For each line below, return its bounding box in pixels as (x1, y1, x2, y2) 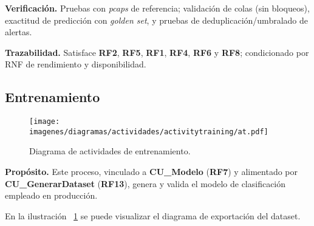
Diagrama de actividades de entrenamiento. (29, 145, 191, 157)
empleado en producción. (5, 189, 98, 202)
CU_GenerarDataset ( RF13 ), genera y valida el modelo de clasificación (5, 177, 286, 190)
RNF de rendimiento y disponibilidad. (5, 58, 146, 70)
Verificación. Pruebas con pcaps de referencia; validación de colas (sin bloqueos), (5, 2, 310, 14)
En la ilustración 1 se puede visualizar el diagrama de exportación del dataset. (5, 209, 301, 222)
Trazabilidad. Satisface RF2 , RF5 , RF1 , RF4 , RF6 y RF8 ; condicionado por (5, 46, 309, 58)
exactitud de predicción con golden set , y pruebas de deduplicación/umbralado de (5, 13, 308, 26)
